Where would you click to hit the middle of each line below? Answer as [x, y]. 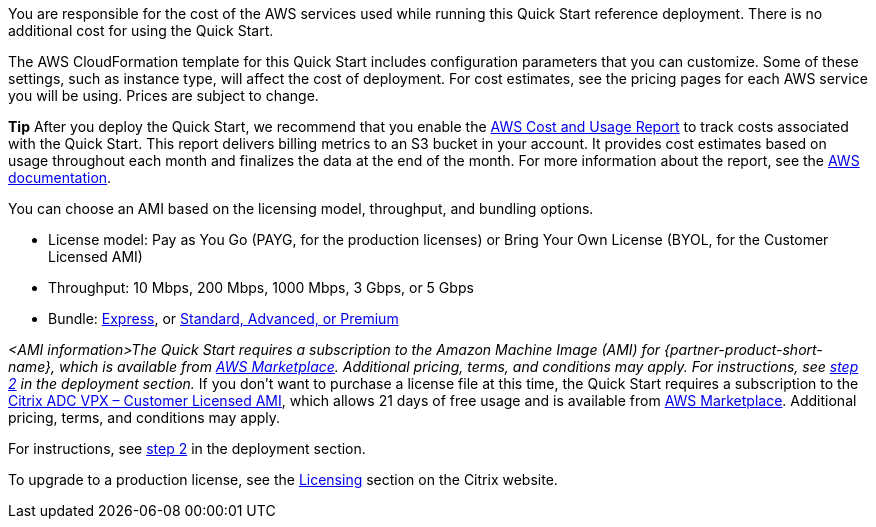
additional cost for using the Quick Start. [141, 30]
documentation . [60, 177]
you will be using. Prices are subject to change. [163, 95]
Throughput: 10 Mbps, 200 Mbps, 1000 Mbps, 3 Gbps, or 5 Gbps [261, 287]
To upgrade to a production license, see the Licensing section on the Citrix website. [283, 479]
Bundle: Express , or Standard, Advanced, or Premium [223, 318]
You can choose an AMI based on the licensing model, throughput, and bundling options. [301, 208]
